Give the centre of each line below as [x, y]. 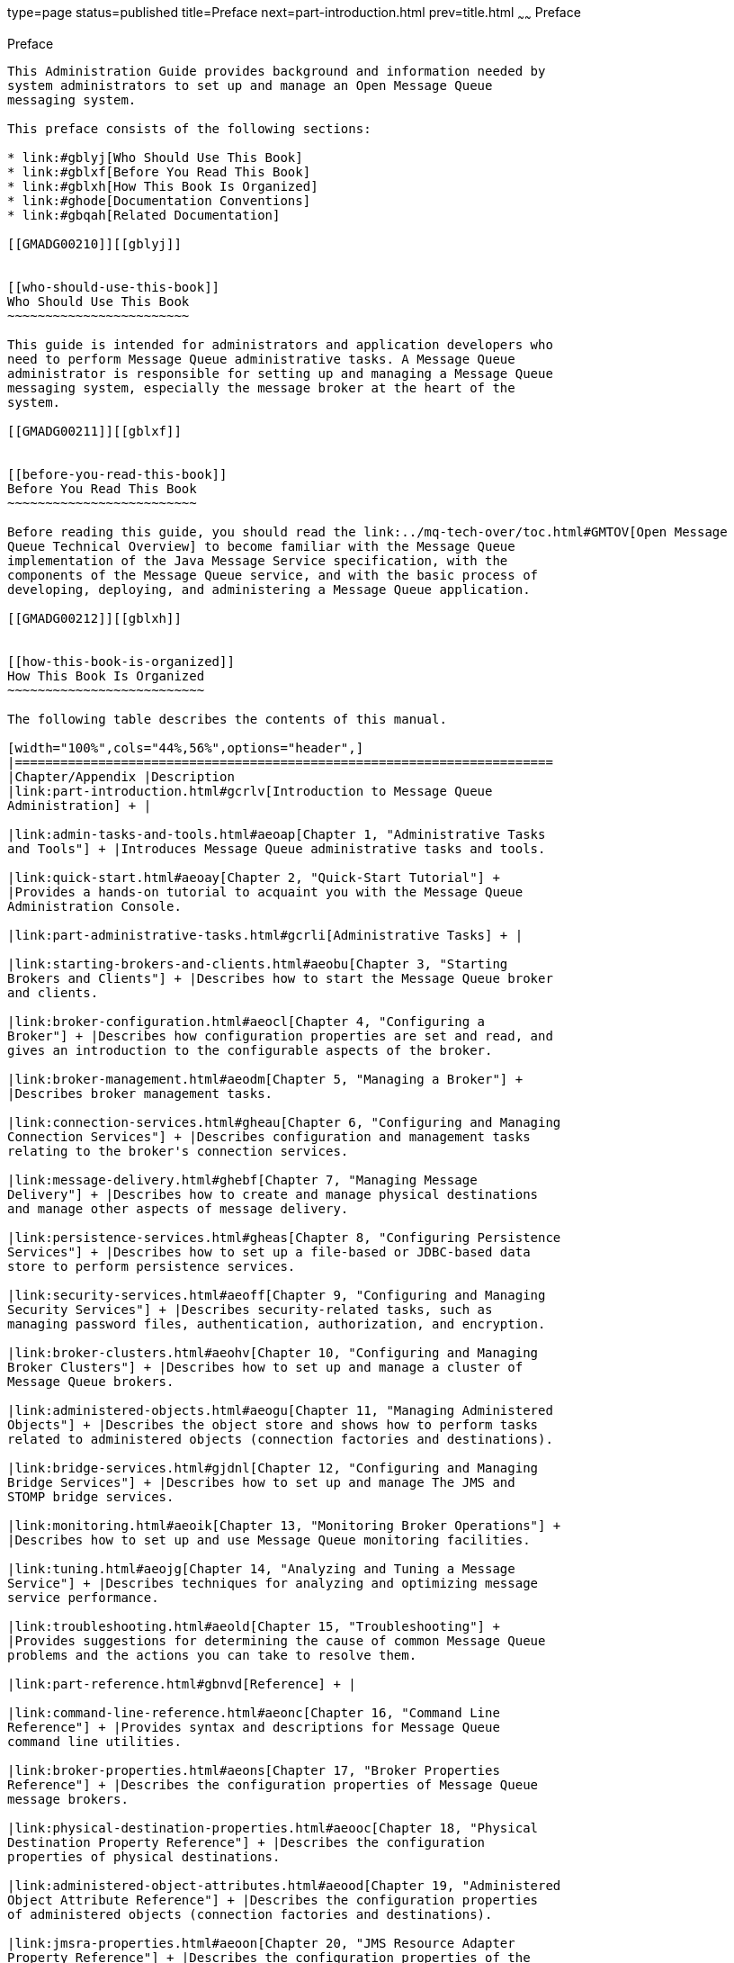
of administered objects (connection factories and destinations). [250, 1914]
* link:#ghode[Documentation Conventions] [159, 200]
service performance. [83, 1597]
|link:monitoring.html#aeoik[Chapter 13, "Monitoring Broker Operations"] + [284, 1525]
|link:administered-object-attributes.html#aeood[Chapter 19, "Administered [284, 1885]
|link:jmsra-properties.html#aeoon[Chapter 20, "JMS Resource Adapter [261, 1943]
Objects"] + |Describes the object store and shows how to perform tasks [273, 1424]
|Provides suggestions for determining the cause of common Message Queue [277, 1640]
